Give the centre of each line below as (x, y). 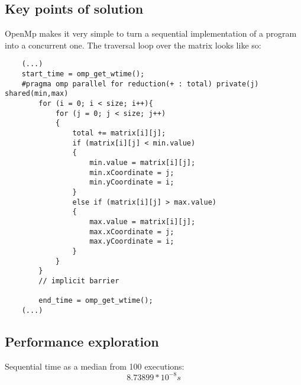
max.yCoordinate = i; (132, 242)
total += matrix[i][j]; (119, 133)
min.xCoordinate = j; (132, 172)
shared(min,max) (37, 94)
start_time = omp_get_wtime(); (83, 74)
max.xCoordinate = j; (132, 232)
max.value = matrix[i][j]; (143, 221)
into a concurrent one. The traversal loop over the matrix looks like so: (133, 45)
